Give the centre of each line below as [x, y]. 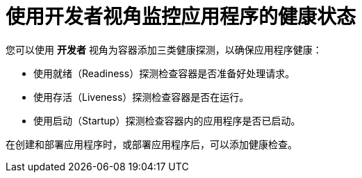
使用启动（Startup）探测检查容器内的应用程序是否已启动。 [167, 120]
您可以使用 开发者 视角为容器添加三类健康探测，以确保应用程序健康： [164, 49]
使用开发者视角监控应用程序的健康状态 [181, 17]
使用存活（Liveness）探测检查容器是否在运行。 [141, 97]
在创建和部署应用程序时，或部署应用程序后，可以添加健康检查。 [151, 144]
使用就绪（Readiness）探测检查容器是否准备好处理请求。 [164, 73]
